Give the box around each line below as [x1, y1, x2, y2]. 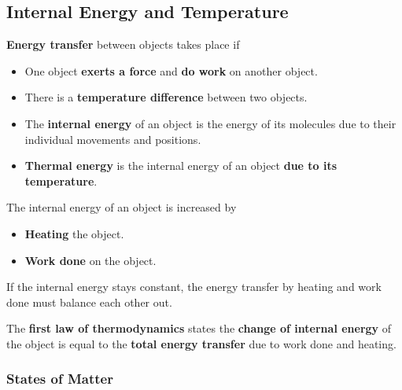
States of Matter [6, 369, 113, 388]
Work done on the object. [24, 252, 157, 268]
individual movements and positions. [24, 131, 201, 147]
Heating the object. [24, 225, 124, 241]
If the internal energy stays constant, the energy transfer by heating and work [6, 278, 382, 295]
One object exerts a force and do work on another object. [24, 62, 318, 79]
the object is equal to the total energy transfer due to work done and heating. [6, 335, 396, 351]
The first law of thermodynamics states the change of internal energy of [6, 320, 392, 337]
